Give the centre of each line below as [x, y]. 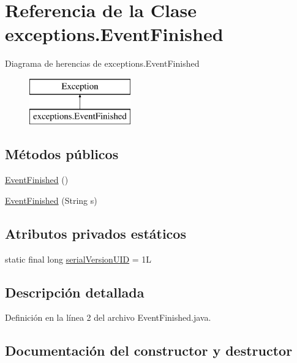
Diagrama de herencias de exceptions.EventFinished [102, 63]
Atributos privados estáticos [96, 233]
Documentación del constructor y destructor [149, 350]
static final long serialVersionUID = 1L [78, 259]
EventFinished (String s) [51, 200]
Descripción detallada [75, 292]
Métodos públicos [62, 154]
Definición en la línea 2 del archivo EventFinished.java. [108, 317]
